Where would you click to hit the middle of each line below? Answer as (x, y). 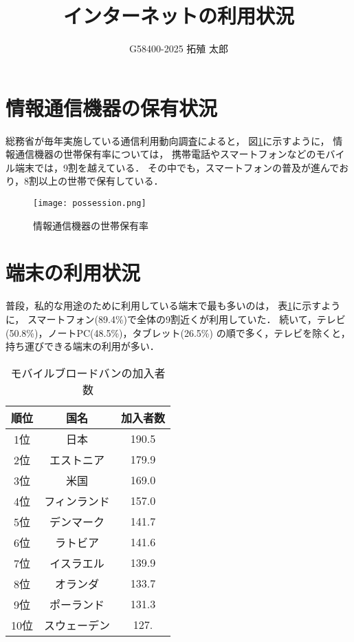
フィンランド (77, 501)
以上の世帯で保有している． (101, 181)
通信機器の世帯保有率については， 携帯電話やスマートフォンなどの (165, 154)
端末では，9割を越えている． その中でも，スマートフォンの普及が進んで (177, 167)
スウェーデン (77, 625)
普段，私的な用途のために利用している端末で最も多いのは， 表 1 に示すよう (173, 306)
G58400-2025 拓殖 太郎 (179, 49)
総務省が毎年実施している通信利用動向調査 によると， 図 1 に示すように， (168, 140)
